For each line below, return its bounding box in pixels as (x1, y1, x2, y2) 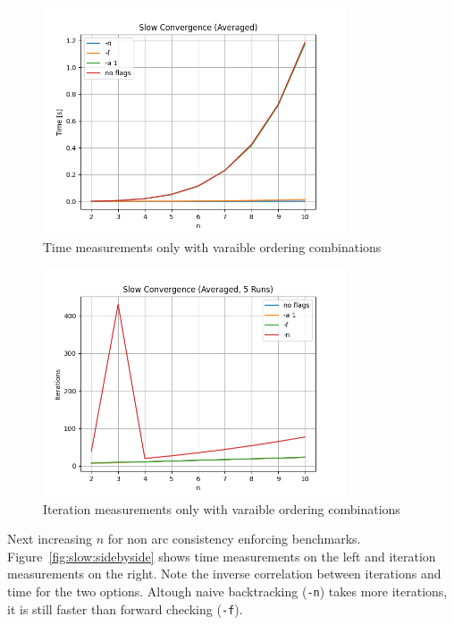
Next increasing (7, 529, 93, 548)
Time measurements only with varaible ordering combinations (43, 237, 382, 256)
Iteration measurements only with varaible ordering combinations (43, 499, 400, 518)
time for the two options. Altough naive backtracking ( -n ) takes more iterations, (7, 581, 448, 600)
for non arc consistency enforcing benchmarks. (107, 529, 361, 548)
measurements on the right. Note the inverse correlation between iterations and (7, 564, 441, 583)
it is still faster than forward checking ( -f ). (7, 599, 243, 618)
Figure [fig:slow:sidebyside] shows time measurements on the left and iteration (7, 546, 436, 565)
